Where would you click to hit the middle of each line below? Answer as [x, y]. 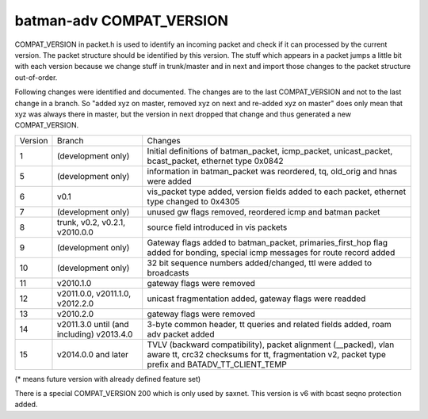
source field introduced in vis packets [217, 227]
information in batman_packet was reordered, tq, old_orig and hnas [272, 171]
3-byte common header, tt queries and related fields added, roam [269, 324]
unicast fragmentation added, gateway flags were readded [256, 299]
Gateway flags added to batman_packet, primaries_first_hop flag [267, 242]
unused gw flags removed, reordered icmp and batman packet [264, 211]
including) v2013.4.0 [95, 334]
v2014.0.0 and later [93, 354]
